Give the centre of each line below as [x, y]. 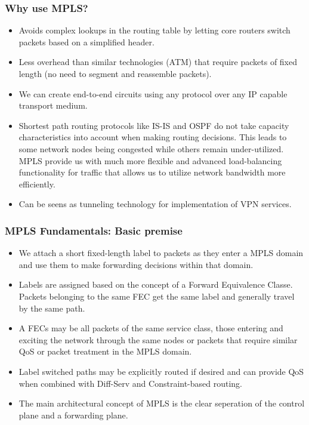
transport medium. [53, 105]
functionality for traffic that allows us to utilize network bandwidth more [152, 172]
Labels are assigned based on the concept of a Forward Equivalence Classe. [156, 284]
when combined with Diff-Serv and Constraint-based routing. [131, 383]
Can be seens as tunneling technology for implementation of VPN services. [155, 204]
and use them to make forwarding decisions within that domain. [136, 264]
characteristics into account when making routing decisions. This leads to [153, 137]
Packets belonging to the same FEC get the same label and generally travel [157, 296]
